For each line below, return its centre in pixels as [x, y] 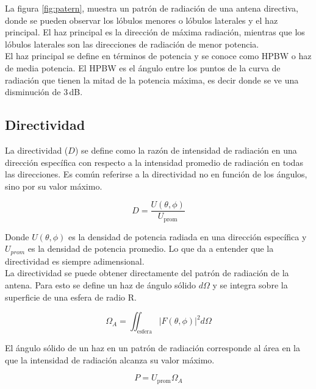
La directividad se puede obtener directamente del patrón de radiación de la [147, 273]
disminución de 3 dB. [44, 92]
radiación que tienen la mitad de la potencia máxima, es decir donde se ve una [152, 80]
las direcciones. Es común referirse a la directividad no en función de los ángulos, [156, 174]
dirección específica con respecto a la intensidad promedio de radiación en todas [154, 162]
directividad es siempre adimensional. [75, 261]
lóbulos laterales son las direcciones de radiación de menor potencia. [132, 44]
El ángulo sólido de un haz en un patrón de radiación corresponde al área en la [153, 348]
